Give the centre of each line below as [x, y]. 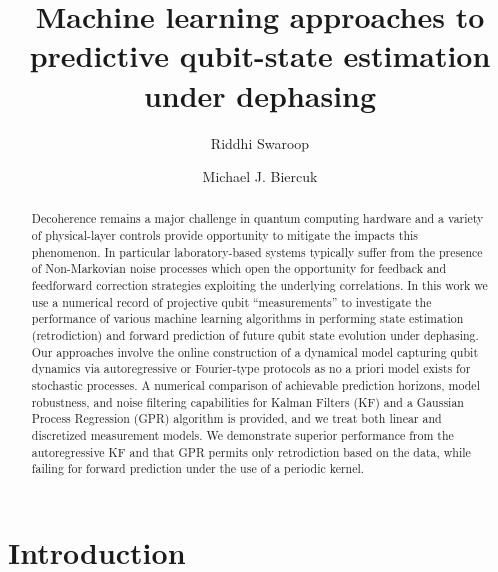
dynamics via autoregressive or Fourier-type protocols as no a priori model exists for [251, 368]
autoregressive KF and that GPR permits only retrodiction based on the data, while [251, 451]
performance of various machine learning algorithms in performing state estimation [247, 318]
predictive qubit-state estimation [260, 55]
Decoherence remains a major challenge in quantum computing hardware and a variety [257, 218]
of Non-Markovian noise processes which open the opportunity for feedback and [239, 268]
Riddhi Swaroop [260, 142]
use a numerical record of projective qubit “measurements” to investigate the [231, 301]
